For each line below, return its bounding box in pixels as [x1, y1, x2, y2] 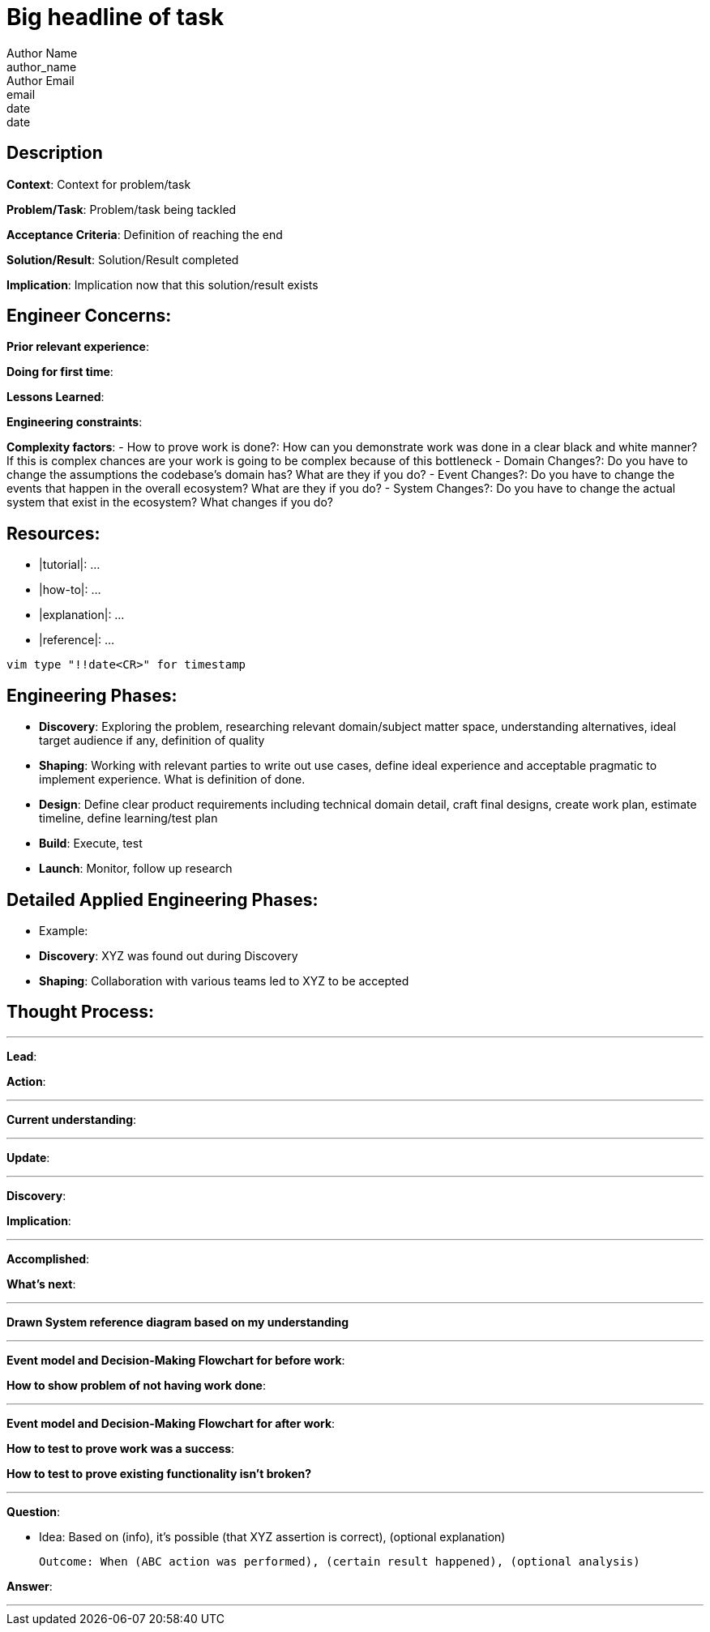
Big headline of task [6, 3, 225, 31]
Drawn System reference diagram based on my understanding [6, 1314, 349, 1329]
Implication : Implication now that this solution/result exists [6, 277, 319, 292]
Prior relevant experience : [6, 340, 149, 354]
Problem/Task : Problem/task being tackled [6, 202, 237, 216]
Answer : [6, 1579, 53, 1593]
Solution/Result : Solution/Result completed [6, 252, 239, 267]
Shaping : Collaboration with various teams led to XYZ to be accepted [39, 973, 409, 988]
